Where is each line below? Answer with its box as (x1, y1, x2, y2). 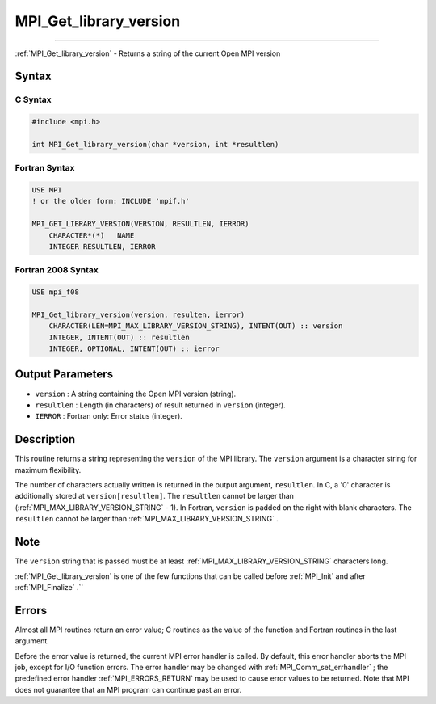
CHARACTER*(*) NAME (48, 230, 135, 240)
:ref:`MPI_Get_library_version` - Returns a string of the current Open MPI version (15, 48, 281, 58)
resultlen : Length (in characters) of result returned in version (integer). (35, 400, 286, 410)
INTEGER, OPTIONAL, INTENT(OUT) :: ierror (48, 344, 220, 353)
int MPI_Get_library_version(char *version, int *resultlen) (31, 140, 279, 149)
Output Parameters (15, 368, 113, 382)
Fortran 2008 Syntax (15, 264, 99, 276)
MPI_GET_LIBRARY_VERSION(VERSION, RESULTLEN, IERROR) (31, 219, 249, 229)
